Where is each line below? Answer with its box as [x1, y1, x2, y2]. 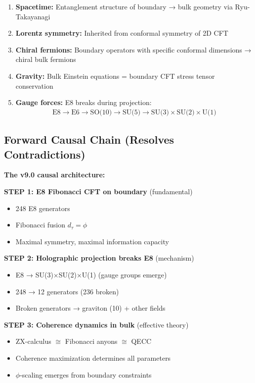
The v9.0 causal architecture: [4, 169, 105, 180]
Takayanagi [15, 11, 50, 21]
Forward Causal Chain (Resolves [4, 132, 174, 147]
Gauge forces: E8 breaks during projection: [15, 97, 152, 108]
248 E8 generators [15, 203, 70, 213]
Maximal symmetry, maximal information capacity [15, 236, 169, 246]
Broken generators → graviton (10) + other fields [15, 303, 166, 313]
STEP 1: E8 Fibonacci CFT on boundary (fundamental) [4, 186, 193, 196]
